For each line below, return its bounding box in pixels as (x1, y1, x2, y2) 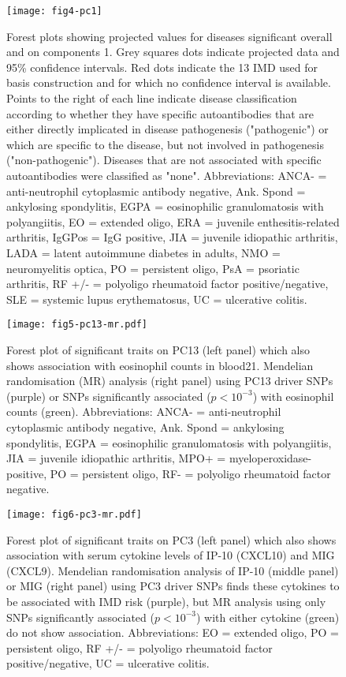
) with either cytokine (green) (195, 608, 340, 625)
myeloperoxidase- (229, 450, 312, 466)
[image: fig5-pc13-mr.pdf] (6, 319, 147, 331)
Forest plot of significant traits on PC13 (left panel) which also (6, 342, 311, 357)
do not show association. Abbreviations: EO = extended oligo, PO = (6, 624, 339, 641)
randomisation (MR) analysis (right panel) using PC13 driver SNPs (6, 372, 333, 389)
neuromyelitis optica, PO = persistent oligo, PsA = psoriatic (6, 260, 299, 276)
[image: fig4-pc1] (6, 6, 102, 17)
